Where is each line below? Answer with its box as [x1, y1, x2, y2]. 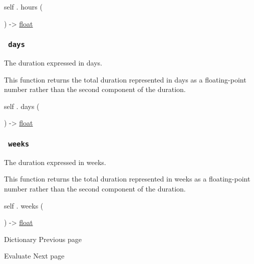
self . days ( [4, 100, 40, 111]
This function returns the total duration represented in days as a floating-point [4, 74, 246, 84]
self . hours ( [4, 1, 43, 11]
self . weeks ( [4, 200, 44, 210]
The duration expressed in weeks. [4, 156, 106, 167]
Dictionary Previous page [4, 233, 82, 244]
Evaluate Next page [4, 250, 65, 261]
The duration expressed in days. [4, 57, 102, 67]
